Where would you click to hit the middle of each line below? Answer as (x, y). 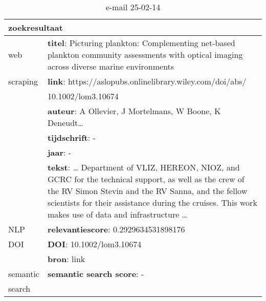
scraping (23, 81)
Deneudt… (65, 123)
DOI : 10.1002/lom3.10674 (94, 244)
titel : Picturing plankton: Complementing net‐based (141, 43)
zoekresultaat (36, 27)
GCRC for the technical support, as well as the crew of (146, 179)
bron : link (66, 259)
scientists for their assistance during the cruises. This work (152, 202)
